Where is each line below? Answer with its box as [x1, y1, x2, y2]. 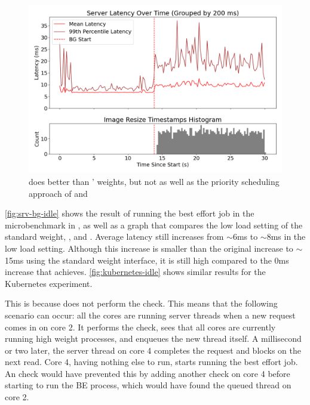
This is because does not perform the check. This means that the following [5, 297, 278, 310]
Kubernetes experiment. [5, 277, 93, 289]
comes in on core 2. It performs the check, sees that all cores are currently [5, 320, 276, 333]
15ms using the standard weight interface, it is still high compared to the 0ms [5, 253, 289, 266]
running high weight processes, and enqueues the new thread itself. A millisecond [5, 332, 302, 345]
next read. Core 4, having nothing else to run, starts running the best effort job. [5, 355, 298, 368]
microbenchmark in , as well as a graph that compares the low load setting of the [5, 218, 303, 231]
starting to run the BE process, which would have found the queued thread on [5, 379, 291, 391]
